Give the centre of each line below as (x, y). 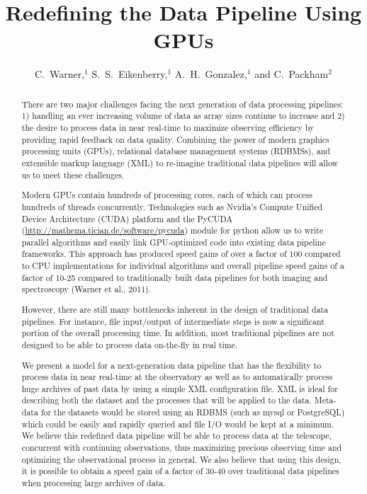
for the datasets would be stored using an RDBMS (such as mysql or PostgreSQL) (193, 412)
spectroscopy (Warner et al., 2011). (86, 289)
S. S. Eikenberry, (130, 74)
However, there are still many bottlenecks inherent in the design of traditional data (175, 309)
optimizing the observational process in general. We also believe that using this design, (181, 459)
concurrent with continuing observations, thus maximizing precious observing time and (182, 448)
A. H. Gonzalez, (211, 74)
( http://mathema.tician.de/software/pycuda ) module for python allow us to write (173, 230)
